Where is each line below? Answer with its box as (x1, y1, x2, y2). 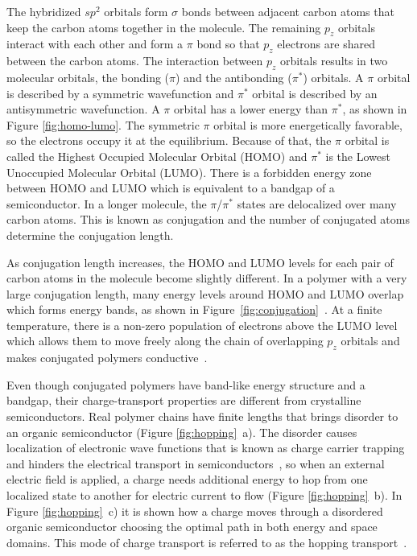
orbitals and (341, 332, 400, 349)
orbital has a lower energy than (173, 101, 328, 117)
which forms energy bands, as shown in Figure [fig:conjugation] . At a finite (6, 301, 382, 318)
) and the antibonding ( (175, 68, 292, 85)
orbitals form (104, 3, 168, 19)
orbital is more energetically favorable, (213, 116, 403, 133)
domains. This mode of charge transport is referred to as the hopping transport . (6, 533, 407, 550)
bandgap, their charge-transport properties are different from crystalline (6, 392, 361, 409)
